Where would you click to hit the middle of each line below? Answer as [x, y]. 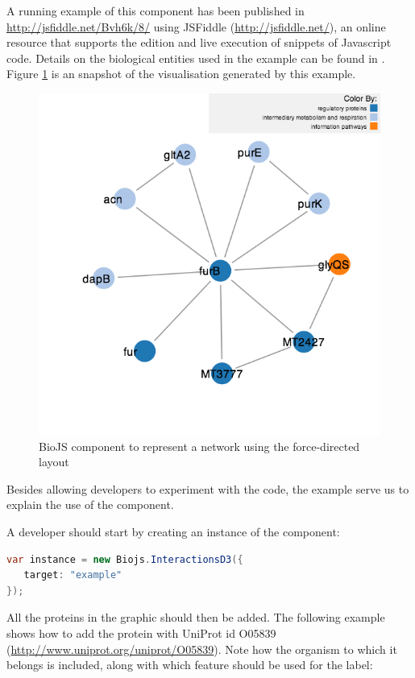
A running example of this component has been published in [156, 10]
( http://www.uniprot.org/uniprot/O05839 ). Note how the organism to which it [202, 649]
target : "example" [73, 575]
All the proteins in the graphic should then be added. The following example [196, 617]
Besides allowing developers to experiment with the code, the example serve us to [208, 488]
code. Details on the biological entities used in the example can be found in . [196, 58]
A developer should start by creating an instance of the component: [173, 531]
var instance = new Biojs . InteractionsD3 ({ [125, 559]
